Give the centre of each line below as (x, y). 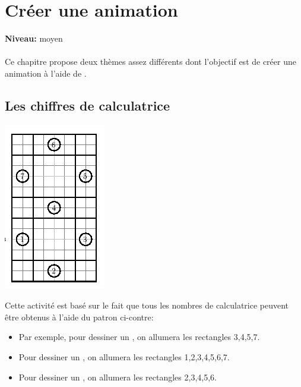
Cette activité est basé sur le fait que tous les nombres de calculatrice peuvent (147, 305)
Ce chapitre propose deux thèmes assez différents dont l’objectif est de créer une (150, 62)
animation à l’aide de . (46, 73)
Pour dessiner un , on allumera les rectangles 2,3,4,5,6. (118, 377)
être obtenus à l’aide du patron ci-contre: (79, 317)
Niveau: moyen (34, 38)
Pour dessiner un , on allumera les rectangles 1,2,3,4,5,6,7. (124, 357)
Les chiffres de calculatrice (88, 105)
